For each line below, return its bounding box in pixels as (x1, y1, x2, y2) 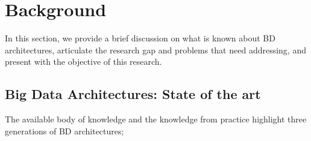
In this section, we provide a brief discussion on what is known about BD (5, 32, 275, 44)
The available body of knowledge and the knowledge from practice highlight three (5, 113, 307, 125)
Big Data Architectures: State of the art (5, 85, 261, 103)
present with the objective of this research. (5, 55, 162, 68)
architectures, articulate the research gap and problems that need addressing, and (5, 43, 306, 56)
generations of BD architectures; (5, 124, 124, 137)
